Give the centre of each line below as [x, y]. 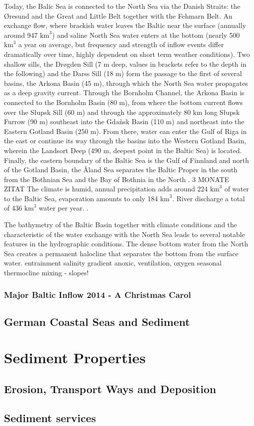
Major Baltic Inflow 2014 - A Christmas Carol [98, 294]
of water [237, 189]
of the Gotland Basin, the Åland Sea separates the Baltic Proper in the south [121, 170]
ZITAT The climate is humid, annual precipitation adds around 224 [106, 189]
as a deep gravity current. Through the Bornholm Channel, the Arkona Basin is [124, 93]
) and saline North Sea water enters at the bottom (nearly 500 [146, 35]
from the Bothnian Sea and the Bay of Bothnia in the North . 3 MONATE [117, 179]
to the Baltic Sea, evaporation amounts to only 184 [81, 198]
